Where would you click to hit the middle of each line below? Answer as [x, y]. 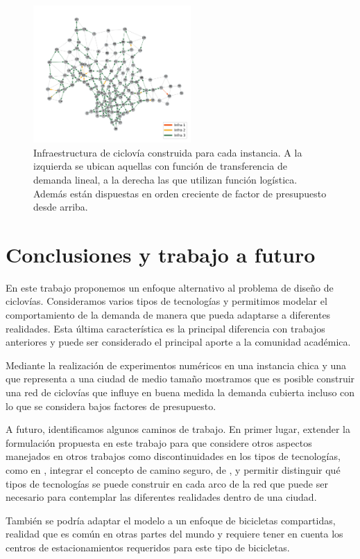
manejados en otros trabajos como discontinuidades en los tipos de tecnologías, [173, 456]
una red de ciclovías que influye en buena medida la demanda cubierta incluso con [180, 392]
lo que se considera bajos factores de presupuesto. [111, 406]
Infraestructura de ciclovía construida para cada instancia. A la [168, 152]
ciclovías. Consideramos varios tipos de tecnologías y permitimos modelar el [166, 301]
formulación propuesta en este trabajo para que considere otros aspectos [159, 442]
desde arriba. [61, 207]
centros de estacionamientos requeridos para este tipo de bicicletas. [148, 547]
